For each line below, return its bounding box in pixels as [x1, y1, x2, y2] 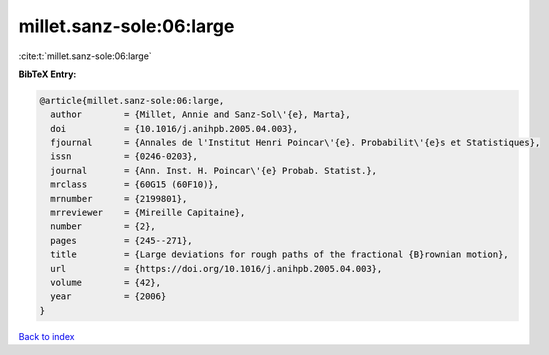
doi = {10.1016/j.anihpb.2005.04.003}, [50, 123, 299, 134]
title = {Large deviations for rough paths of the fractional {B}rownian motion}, [50, 249, 509, 260]
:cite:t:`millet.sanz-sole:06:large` [18, 50, 152, 62]
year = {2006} [50, 291, 167, 302]
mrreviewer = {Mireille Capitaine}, [50, 207, 246, 219]
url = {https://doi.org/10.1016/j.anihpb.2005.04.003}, [50, 263, 383, 274]
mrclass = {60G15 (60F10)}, [50, 179, 220, 190]
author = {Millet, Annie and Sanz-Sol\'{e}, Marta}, [50, 109, 351, 120]
